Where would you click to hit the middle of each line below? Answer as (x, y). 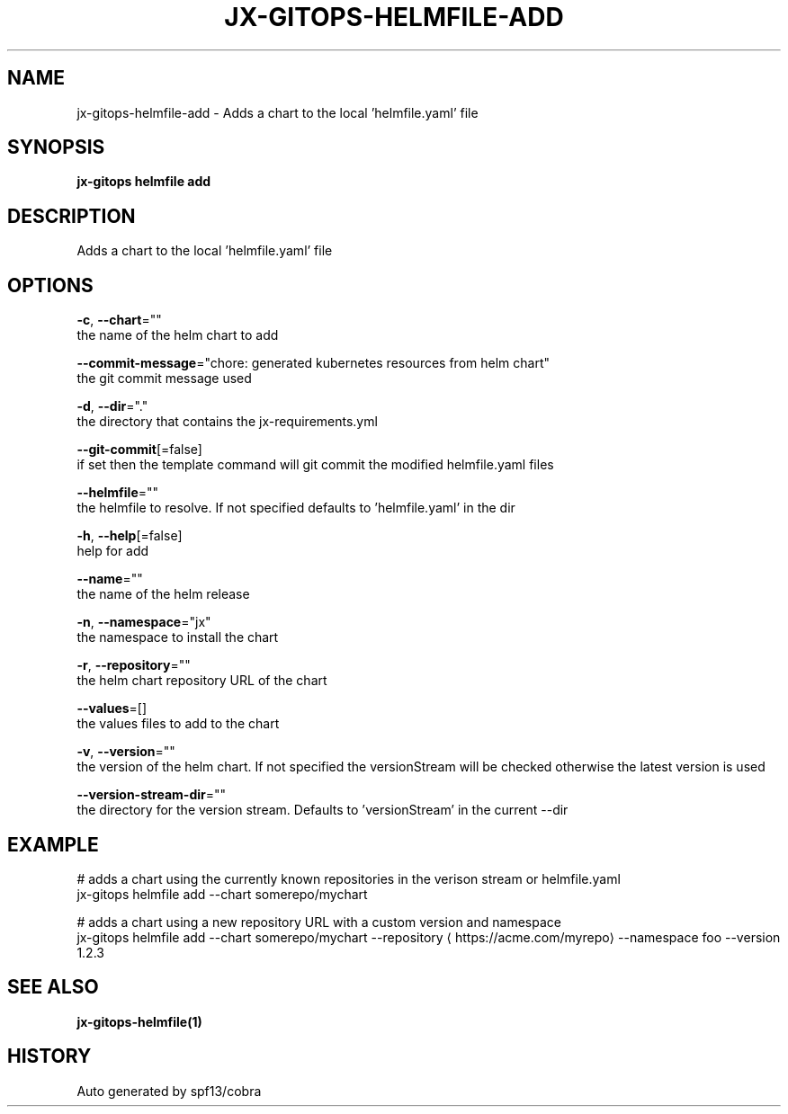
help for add (113, 551)
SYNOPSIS (56, 147)
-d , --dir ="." (112, 406)
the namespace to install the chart (178, 637)
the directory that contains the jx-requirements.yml (227, 422)
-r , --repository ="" (134, 665)
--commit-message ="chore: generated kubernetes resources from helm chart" (313, 363)
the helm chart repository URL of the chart (202, 681)
